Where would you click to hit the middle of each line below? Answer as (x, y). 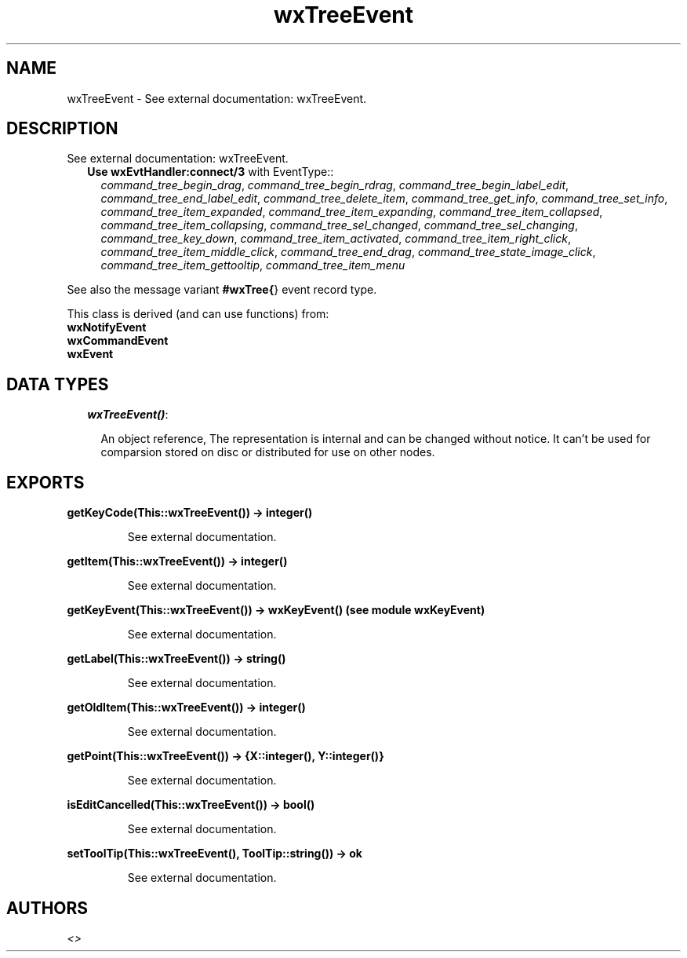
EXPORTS (45, 482)
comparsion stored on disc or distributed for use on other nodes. (268, 452)
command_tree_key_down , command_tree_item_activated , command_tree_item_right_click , (336, 239)
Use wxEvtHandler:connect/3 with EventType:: (211, 172)
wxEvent (90, 354)
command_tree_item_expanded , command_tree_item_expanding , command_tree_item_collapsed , (352, 212)
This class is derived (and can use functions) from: (198, 314)
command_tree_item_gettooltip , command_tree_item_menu (253, 265)
